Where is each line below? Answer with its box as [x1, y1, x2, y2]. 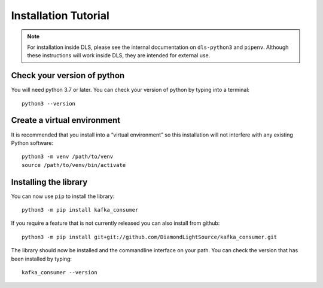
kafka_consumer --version [22, 269, 98, 275]
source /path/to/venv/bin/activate [22, 162, 126, 168]
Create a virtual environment [11, 115, 121, 125]
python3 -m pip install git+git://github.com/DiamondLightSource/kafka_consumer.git [22, 233, 278, 240]
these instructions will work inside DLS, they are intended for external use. [27, 52, 211, 59]
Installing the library [11, 176, 88, 187]
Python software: [11, 139, 54, 146]
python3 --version [22, 100, 76, 107]
